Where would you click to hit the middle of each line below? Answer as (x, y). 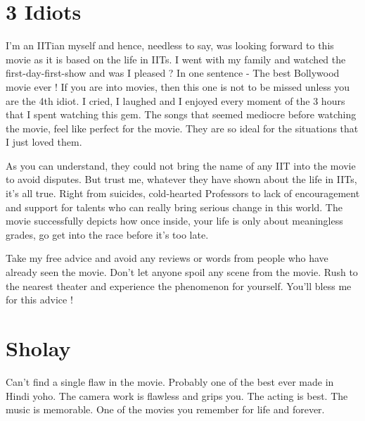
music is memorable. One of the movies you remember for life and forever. (165, 409)
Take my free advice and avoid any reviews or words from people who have (167, 258)
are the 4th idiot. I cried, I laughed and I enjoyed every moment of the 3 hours (175, 100)
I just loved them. (44, 142)
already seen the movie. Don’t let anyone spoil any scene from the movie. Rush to (182, 272)
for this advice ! (39, 300)
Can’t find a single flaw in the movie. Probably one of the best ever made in (170, 381)
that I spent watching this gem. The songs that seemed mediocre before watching (181, 114)
